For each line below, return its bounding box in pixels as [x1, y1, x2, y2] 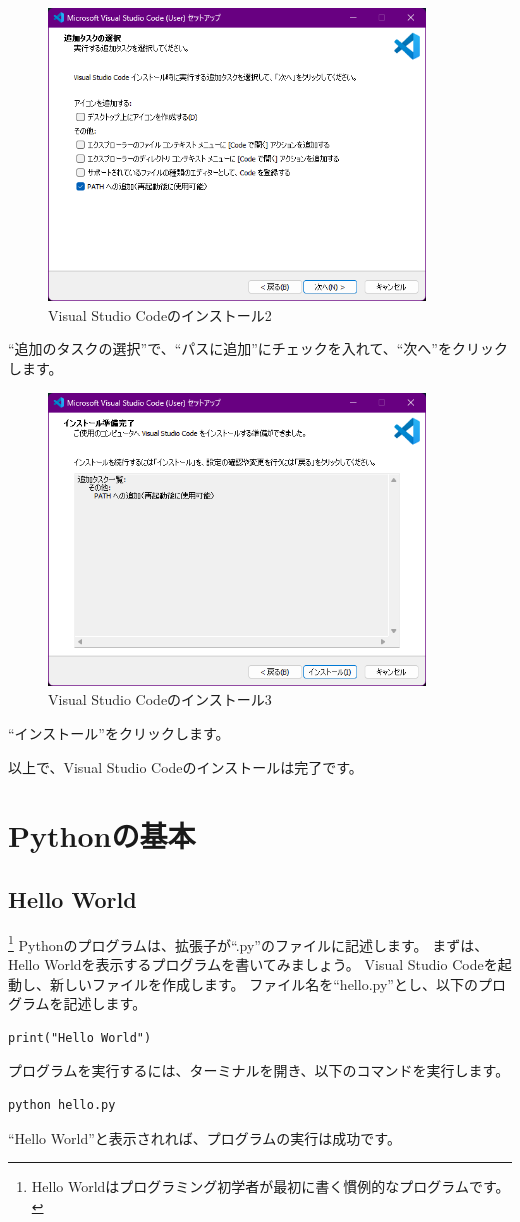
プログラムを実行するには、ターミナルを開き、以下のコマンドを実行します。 [8, 1060, 510, 1081]
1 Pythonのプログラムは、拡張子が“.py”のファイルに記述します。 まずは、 [8, 931, 489, 955]
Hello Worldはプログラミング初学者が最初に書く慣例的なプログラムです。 [31, 1176, 510, 1197]
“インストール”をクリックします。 [8, 723, 230, 744]
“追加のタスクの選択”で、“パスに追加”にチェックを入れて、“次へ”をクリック [8, 338, 508, 359]
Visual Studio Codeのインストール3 [48, 689, 272, 710]
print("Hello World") [8, 1030, 152, 1045]
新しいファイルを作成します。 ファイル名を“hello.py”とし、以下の [49, 973, 478, 994]
